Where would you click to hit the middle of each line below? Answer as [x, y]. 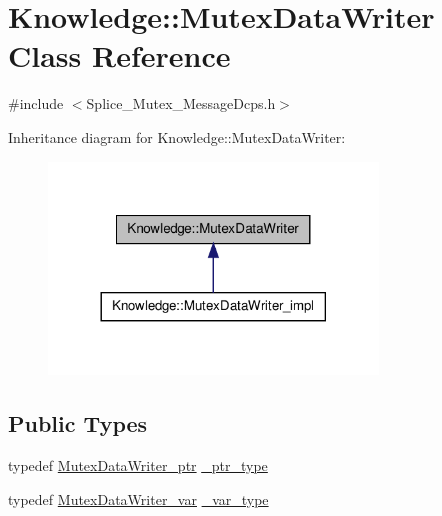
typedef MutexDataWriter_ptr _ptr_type [138, 464]
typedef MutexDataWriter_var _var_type [138, 498]
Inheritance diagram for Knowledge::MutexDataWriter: [177, 136]
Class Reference [119, 55]
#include [36, 103]
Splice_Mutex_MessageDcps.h [181, 103]
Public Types [78, 423]
